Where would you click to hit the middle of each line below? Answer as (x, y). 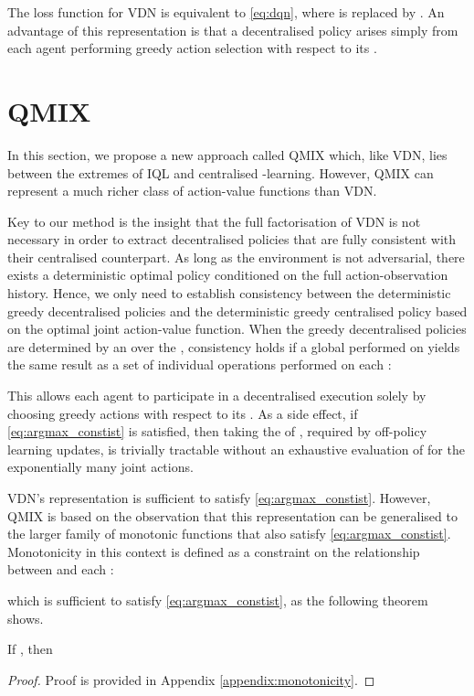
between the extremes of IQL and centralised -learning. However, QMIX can (221, 172)
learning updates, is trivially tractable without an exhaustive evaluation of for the (236, 449)
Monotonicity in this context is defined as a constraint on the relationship (214, 551)
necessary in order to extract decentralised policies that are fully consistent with (232, 239)
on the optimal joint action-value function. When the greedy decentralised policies (237, 329)
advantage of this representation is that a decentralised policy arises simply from (233, 30)
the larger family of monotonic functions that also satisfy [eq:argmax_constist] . (229, 534)
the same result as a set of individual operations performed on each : (200, 364)
